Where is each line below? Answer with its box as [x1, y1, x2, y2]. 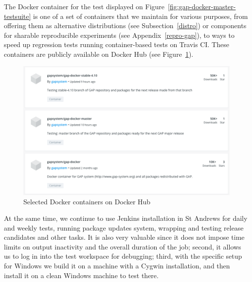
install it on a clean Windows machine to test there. [4, 270, 159, 280]
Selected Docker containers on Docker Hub [23, 197, 151, 207]
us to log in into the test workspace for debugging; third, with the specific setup [4, 251, 242, 261]
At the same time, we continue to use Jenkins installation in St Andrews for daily [4, 213, 248, 223]
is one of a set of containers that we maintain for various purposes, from [33, 11, 248, 21]
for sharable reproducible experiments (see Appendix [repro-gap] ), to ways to [4, 30, 234, 40]
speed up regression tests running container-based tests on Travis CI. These [4, 39, 229, 50]
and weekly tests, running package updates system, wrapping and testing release [4, 222, 244, 232]
